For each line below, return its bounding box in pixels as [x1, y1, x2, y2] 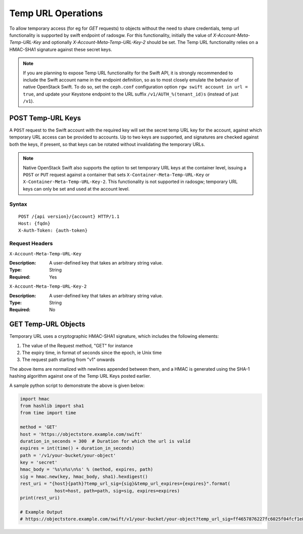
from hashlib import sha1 [20, 403, 84, 409]
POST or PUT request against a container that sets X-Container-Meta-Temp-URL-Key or [23, 171, 210, 177]
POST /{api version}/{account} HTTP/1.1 [18, 213, 120, 219]
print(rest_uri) [20, 495, 61, 501]
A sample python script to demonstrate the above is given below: [9, 382, 145, 388]
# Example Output [20, 509, 63, 515]
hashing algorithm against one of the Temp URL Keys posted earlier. [9, 373, 151, 379]
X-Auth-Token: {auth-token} [18, 228, 88, 234]
